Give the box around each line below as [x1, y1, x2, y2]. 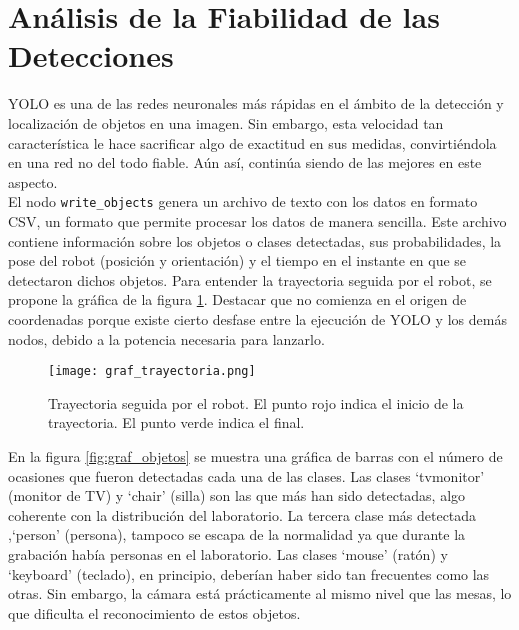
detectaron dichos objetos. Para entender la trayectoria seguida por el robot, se [8, 269, 492, 290]
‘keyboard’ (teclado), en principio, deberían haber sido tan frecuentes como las [8, 563, 490, 584]
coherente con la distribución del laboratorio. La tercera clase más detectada [8, 504, 477, 525]
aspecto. [8, 171, 58, 192]
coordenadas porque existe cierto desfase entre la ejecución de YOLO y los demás [8, 308, 507, 329]
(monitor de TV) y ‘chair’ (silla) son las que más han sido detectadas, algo [8, 485, 466, 506]
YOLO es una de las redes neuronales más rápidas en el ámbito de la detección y [8, 93, 504, 114]
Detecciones [8, 35, 174, 76]
